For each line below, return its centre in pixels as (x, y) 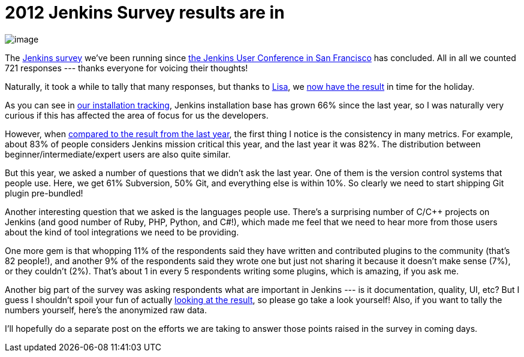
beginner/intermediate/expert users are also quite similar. (118, 154)
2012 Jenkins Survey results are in (145, 13)
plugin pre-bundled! (44, 193)
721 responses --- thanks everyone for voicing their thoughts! (127, 68)
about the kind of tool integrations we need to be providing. (122, 232)
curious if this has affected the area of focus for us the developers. (137, 115)
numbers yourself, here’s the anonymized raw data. (106, 310)
